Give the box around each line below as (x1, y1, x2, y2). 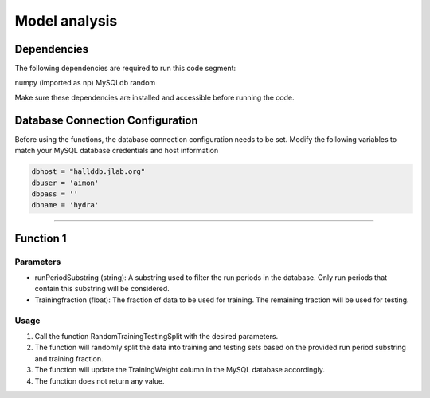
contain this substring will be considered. (34, 284, 170, 294)
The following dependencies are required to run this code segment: (14, 64, 236, 73)
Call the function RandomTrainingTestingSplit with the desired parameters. (34, 331, 279, 341)
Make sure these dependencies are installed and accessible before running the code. (14, 93, 295, 102)
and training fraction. (34, 353, 104, 363)
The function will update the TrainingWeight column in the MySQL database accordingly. (34, 365, 326, 375)
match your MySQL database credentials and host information (14, 146, 219, 156)
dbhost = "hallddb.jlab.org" (31, 167, 146, 176)
